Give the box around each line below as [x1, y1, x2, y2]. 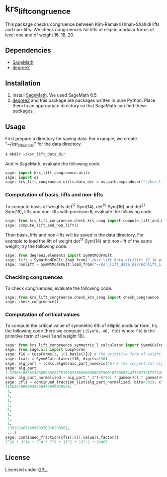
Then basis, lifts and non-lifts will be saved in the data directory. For [5, 232, 144, 238]
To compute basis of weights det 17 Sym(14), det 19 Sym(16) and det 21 [5, 202, 145, 209]
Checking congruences [5, 274, 63, 281]
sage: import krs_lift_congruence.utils [5, 170, 90, 175]
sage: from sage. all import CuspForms [5, 347, 85, 352]
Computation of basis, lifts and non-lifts [5, 191, 103, 198]
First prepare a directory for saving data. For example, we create [5, 135, 137, 142]
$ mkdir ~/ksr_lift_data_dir [5, 152, 66, 157]
